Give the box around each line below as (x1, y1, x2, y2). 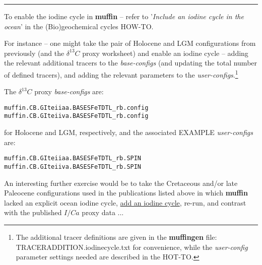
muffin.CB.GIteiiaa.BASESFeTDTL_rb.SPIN (4, 155, 142, 162)
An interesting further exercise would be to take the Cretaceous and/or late (4, 177, 238, 188)
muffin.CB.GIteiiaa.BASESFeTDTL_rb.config (4, 104, 149, 111)
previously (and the (4, 47, 64, 58)
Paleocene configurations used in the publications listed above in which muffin (4, 187, 248, 198)
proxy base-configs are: (34, 86, 104, 97)
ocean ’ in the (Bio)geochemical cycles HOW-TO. (4, 21, 154, 31)
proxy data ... (82, 207, 124, 218)
